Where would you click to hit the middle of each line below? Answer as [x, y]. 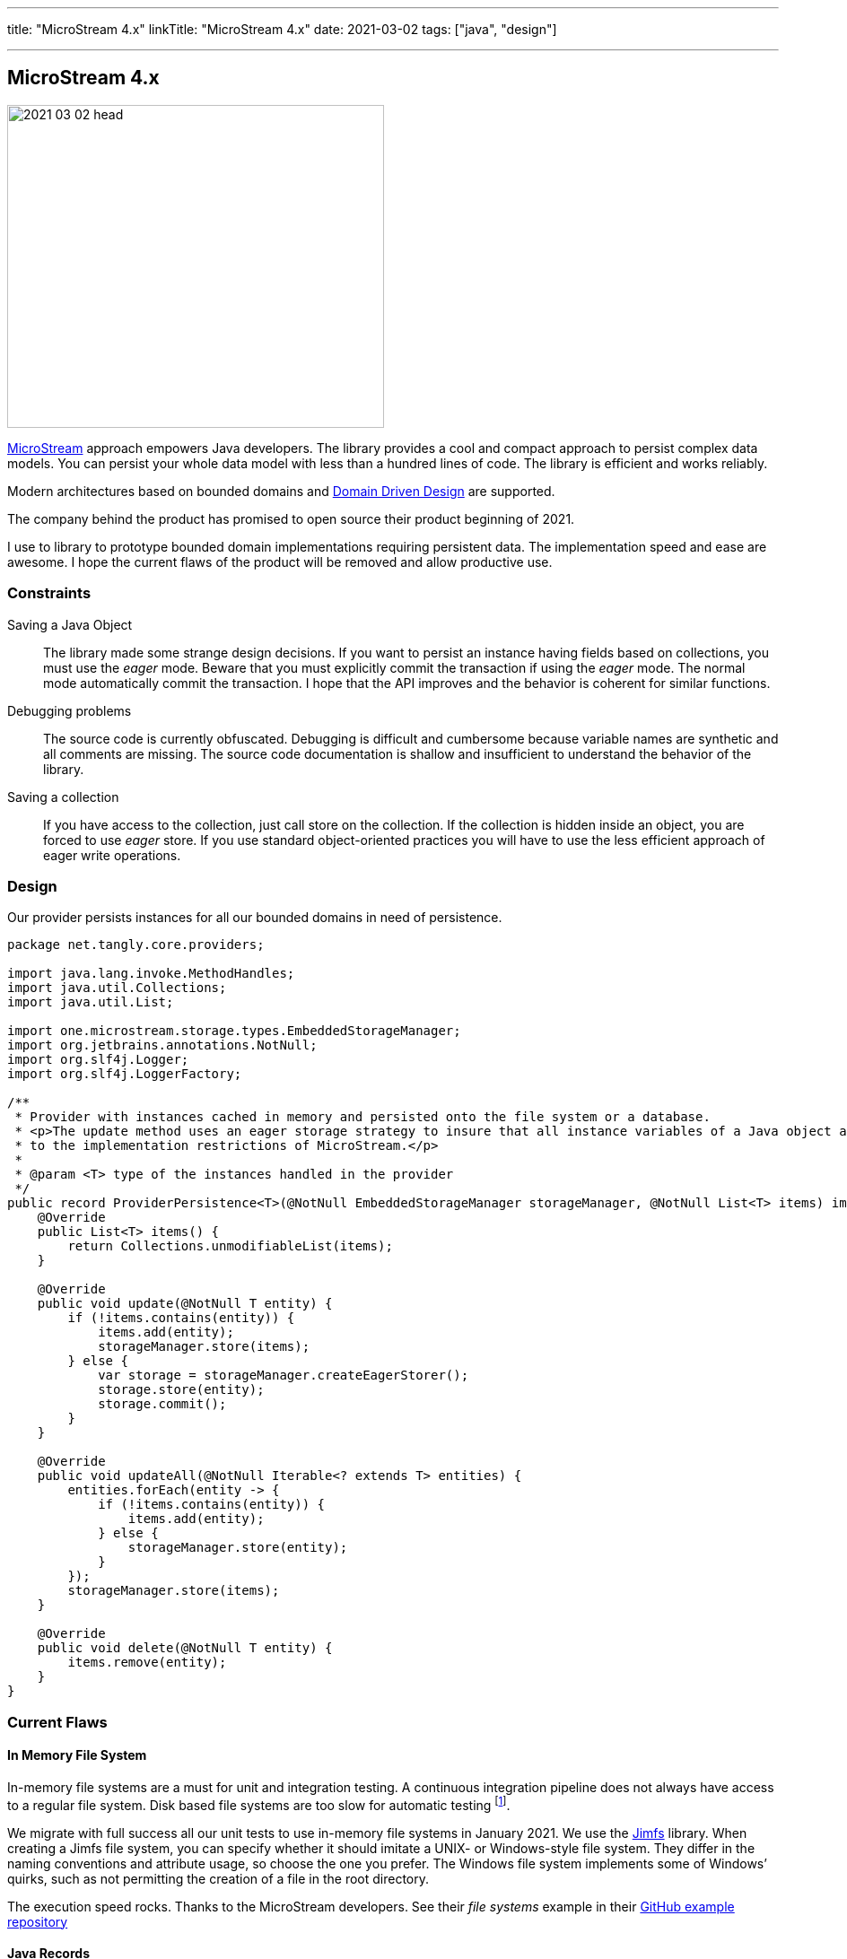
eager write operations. [112, 855]
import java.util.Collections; [117, 988]
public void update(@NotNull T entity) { [185, 1304]
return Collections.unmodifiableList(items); [230, 1246]
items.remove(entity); [147, 1663]
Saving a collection [63, 797]
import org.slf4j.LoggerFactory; [125, 1074]
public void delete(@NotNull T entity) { [185, 1648]
